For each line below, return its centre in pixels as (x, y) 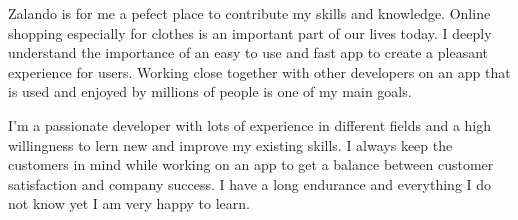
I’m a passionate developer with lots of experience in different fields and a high (250, 124)
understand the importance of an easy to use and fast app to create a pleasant (248, 52)
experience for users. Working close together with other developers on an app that (259, 71)
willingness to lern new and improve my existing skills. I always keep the (230, 144)
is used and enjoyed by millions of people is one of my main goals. (210, 91)
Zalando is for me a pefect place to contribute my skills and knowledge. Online (249, 13)
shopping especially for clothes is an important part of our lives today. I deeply (250, 32)
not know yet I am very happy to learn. (129, 203)
